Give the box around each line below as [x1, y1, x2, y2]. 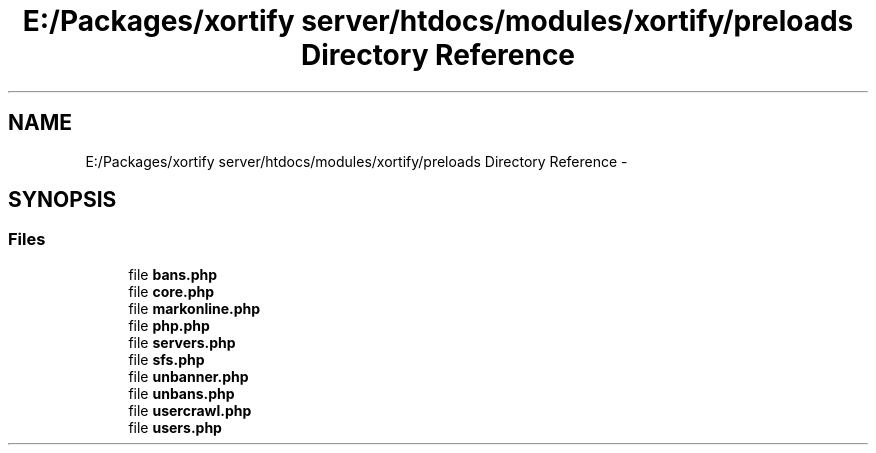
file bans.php [128, 265, 218, 283]
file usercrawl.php [128, 401, 252, 419]
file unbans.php [128, 384, 235, 402]
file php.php [128, 316, 210, 334]
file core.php [128, 282, 215, 300]
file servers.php [128, 333, 236, 351]
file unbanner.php [128, 367, 249, 385]
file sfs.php [128, 350, 205, 368]
